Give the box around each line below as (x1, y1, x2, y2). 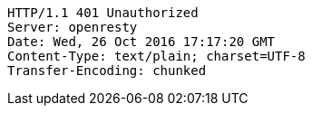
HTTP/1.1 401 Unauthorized (7, 5, 199, 20)
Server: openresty (7, 20, 138, 34)
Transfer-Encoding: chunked (7, 63, 207, 78)
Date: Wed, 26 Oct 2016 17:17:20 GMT (7, 34, 276, 49)
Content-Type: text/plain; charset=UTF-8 (7, 49, 306, 63)
